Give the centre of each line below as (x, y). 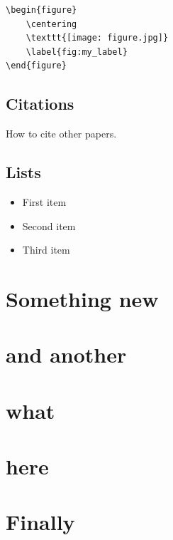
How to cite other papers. (61, 134)
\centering (51, 24)
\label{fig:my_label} (77, 52)
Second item (49, 225)
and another (66, 354)
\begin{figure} (41, 10)
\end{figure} (36, 66)
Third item (46, 250)
